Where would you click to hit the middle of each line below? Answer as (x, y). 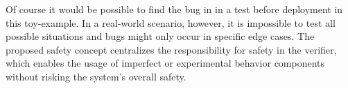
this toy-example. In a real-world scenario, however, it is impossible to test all (171, 22)
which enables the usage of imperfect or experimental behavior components (165, 63)
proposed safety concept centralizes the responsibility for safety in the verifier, (171, 49)
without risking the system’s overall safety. (96, 76)
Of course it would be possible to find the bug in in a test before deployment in (174, 9)
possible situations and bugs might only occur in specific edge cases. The (160, 36)
